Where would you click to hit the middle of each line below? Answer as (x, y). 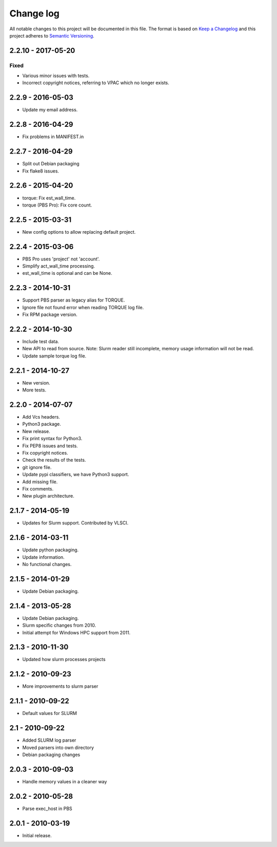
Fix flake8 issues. (41, 171)
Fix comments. (38, 488)
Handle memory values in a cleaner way (65, 781)
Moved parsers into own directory (58, 747)
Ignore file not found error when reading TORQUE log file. (83, 307)
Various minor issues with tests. (56, 76)
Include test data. (41, 342)
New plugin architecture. (48, 496)
